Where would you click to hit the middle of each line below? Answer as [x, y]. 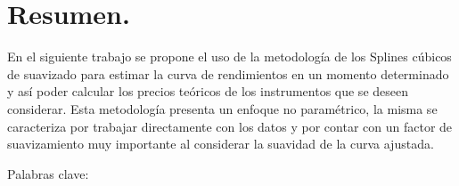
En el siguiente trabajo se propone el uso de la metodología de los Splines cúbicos [229, 57]
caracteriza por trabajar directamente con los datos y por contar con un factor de [230, 126]
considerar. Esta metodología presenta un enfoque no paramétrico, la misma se [222, 108]
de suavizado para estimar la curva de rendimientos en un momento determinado [228, 73]
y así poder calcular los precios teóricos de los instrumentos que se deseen [208, 91]
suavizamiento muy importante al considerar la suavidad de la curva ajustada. [221, 144]
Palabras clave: [48, 173]
